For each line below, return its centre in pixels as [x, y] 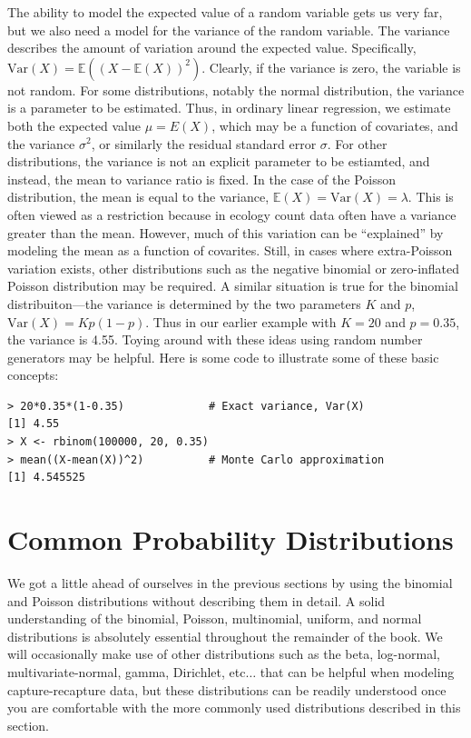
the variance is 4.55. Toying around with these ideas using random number [215, 339]
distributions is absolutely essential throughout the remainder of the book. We [225, 636]
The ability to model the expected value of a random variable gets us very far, [225, 12]
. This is [431, 197]
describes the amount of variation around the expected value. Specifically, [212, 48]
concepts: [33, 375]
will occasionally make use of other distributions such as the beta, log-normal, [224, 654]
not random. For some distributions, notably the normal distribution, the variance [236, 90]
